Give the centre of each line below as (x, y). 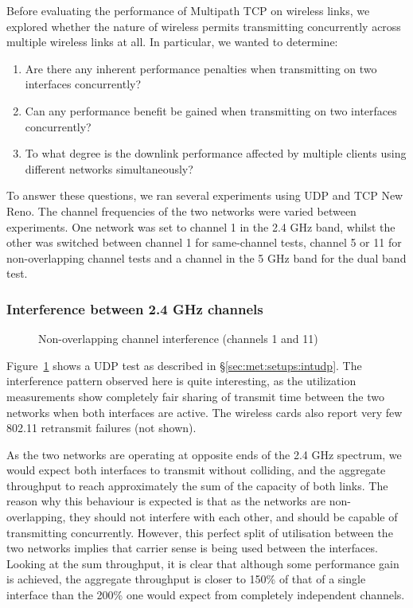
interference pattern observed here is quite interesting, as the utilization (181, 381)
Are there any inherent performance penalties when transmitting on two (201, 68)
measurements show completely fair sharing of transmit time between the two (195, 396)
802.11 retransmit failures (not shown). (101, 428)
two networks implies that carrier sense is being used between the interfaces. (192, 548)
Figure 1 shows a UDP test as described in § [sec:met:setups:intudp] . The (184, 365)
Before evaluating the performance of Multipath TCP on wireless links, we (188, 10)
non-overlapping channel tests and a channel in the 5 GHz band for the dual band (206, 257)
